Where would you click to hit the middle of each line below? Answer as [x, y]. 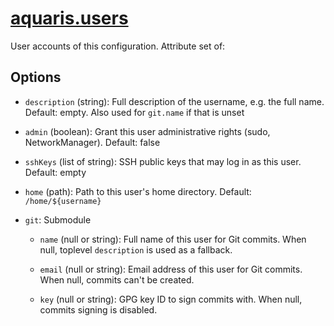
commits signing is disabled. [98, 309]
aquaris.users [69, 18]
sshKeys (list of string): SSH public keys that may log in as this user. [163, 161]
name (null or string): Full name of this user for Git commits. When [173, 239]
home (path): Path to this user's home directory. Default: [138, 191]
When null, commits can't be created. [117, 279]
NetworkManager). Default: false [92, 142]
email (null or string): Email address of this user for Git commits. [171, 269]
